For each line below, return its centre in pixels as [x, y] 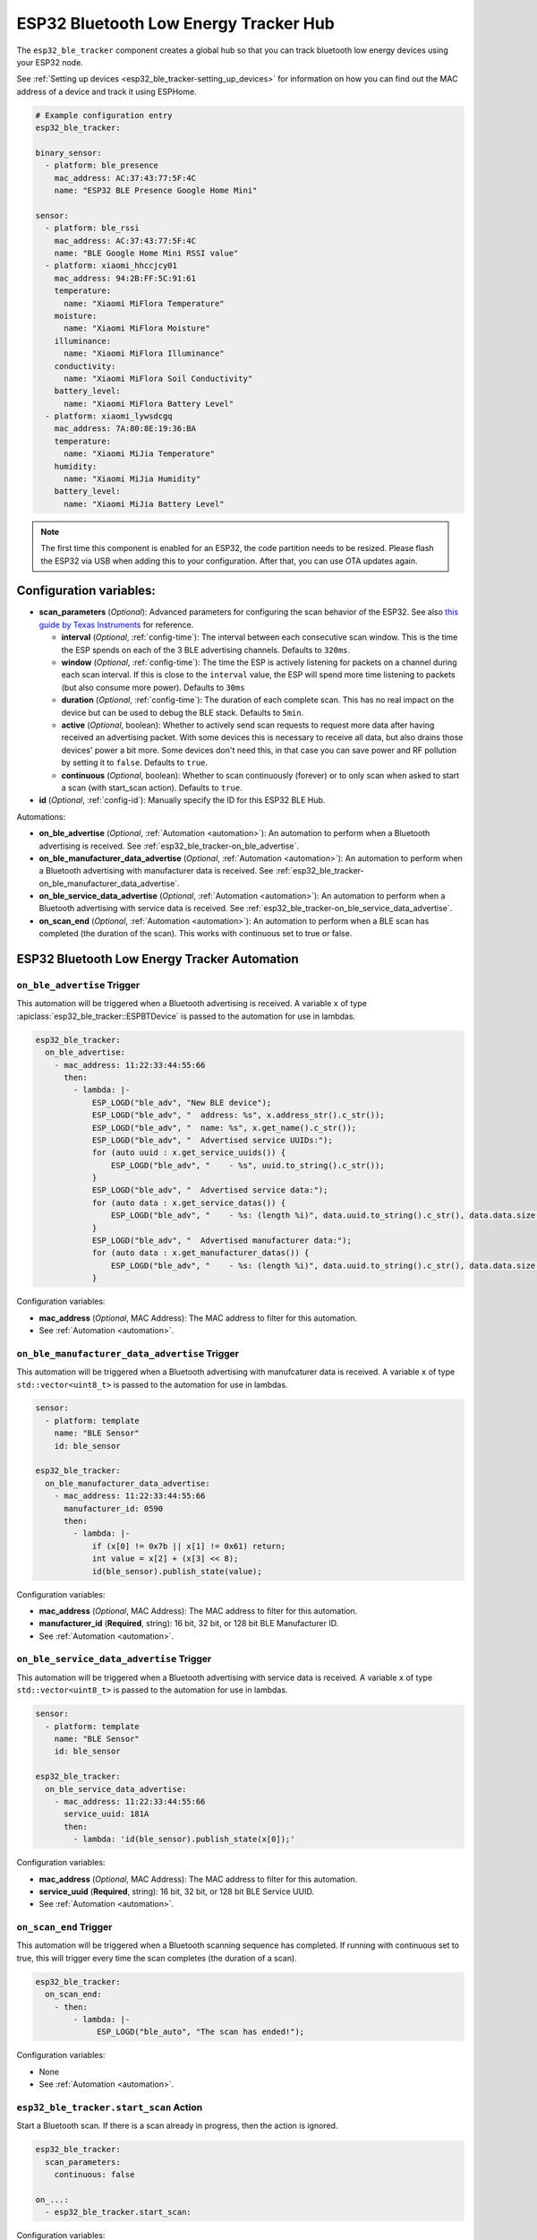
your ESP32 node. [50, 62]
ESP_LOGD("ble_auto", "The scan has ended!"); [201, 2032]
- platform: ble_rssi [93, 228]
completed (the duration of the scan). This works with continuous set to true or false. [196, 934]
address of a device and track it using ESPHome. [107, 91]
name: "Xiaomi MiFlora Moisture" [137, 328]
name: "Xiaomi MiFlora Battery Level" [149, 404]
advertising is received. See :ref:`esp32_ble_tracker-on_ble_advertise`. [169, 846]
